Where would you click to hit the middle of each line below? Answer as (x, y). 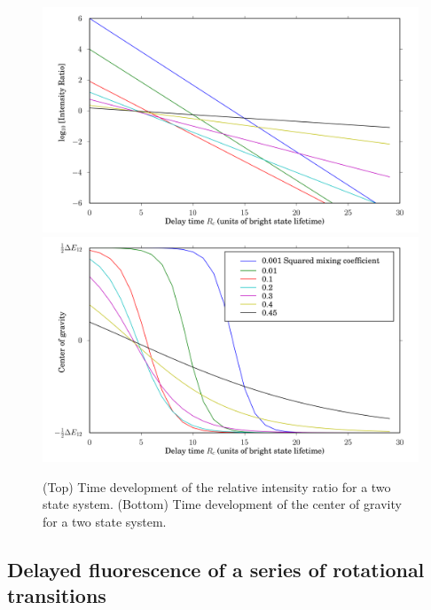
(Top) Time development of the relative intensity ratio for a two (217, 486)
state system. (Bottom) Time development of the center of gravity (222, 504)
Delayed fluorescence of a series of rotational (216, 569)
